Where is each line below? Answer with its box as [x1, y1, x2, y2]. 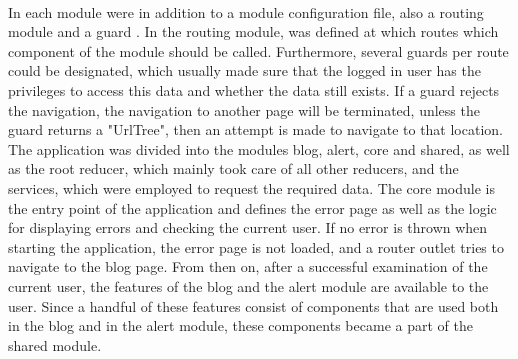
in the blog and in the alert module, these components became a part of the [8, 315, 473, 336]
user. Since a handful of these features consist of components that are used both [8, 295, 499, 316]
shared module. [8, 334, 102, 355]
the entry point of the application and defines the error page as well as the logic [8, 197, 497, 218]
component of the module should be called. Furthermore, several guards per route [8, 40, 509, 61]
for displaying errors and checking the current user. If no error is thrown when [8, 217, 488, 238]
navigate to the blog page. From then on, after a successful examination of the [8, 256, 488, 277]
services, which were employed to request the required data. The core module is [8, 177, 495, 198]
